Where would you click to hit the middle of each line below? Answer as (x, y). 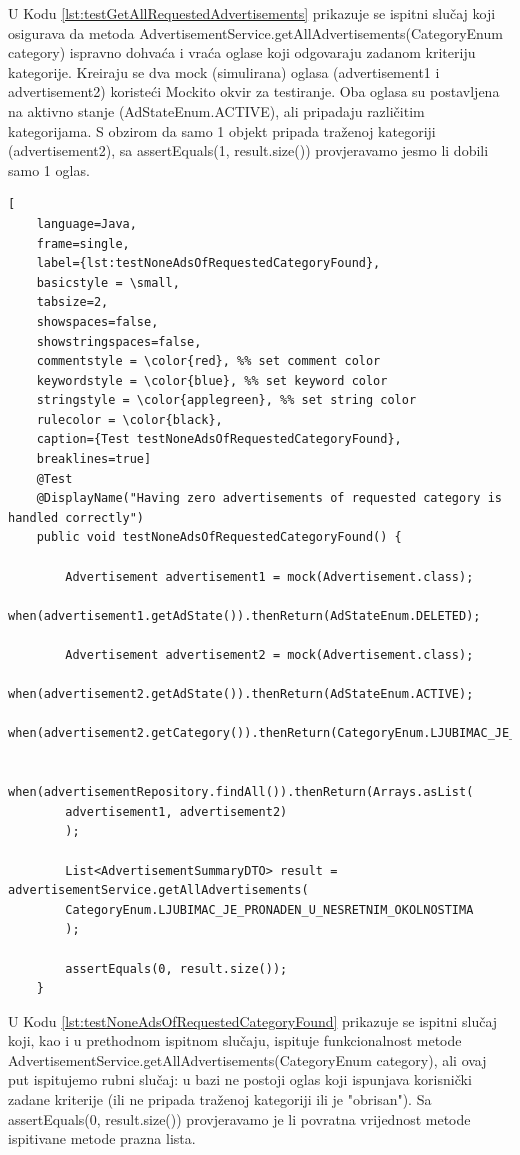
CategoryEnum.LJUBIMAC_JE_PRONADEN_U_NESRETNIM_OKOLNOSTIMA (269, 909)
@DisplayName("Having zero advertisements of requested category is (269, 498)
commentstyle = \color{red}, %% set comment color (208, 361)
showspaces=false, (97, 321)
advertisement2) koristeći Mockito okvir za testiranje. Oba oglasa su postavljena (254, 91)
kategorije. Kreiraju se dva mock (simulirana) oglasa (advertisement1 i (224, 71)
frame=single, (83, 243)
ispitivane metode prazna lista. (102, 1138)
